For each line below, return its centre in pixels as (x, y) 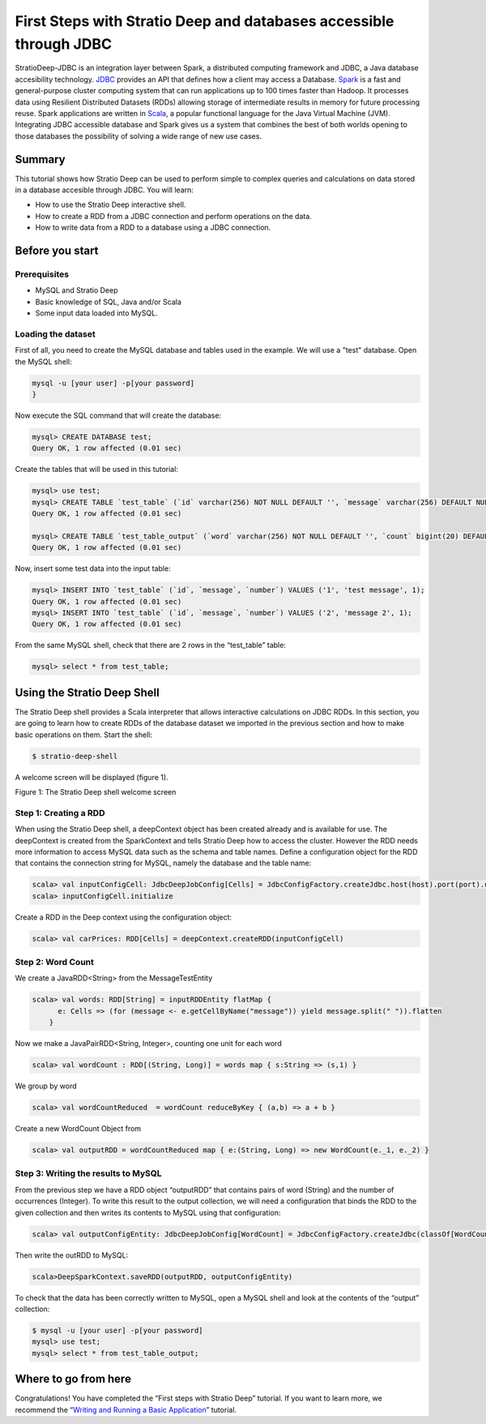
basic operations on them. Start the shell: (84, 735)
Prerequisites (42, 274)
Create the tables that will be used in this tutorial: (96, 470)
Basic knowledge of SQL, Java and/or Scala (109, 302)
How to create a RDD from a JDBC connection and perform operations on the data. (173, 216)
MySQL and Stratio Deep (77, 290)
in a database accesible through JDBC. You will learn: (104, 190)
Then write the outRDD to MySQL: (72, 1255)
